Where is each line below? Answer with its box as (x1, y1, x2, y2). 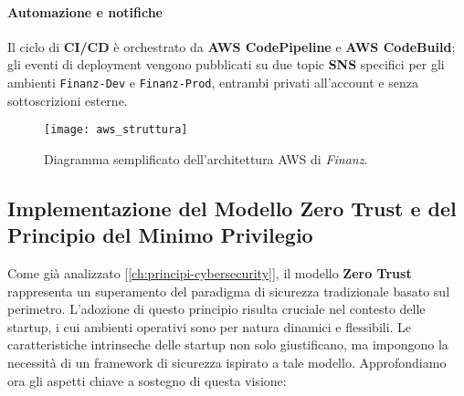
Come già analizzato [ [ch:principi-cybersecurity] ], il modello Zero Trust (7, 264, 412, 283)
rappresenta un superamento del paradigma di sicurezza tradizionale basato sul (7, 281, 450, 300)
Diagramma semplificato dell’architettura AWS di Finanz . (44, 149, 368, 168)
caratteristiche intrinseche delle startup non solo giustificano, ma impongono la (7, 335, 448, 354)
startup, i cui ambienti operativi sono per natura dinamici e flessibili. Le (7, 317, 412, 336)
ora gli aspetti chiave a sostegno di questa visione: (7, 370, 287, 390)
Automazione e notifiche (7, 2, 163, 21)
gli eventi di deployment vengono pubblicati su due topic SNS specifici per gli (7, 55, 445, 74)
